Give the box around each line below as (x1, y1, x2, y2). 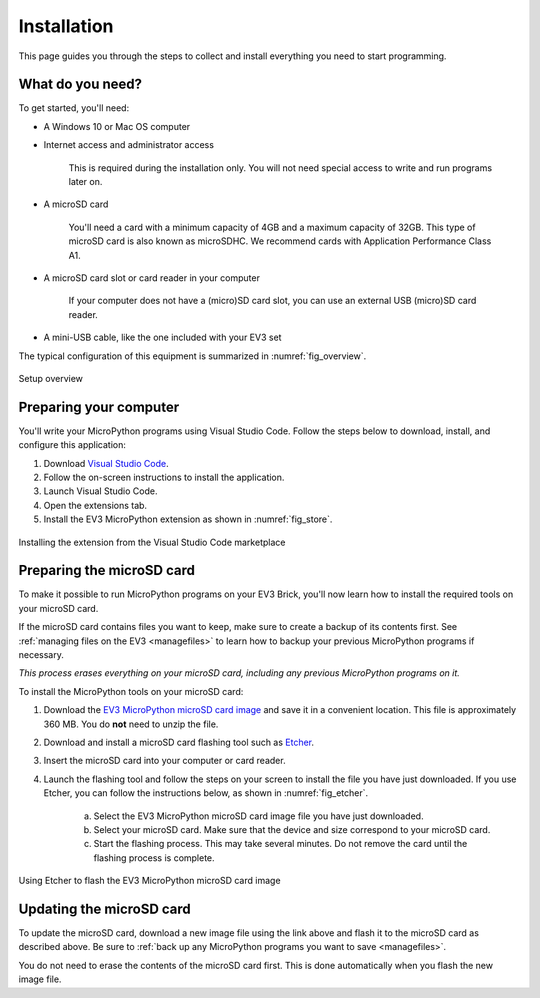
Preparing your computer (18, 398, 180, 415)
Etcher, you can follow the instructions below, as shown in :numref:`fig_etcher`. (43, 787, 369, 799)
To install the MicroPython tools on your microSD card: (18, 685, 244, 697)
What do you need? (18, 76, 143, 93)
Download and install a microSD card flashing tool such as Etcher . (43, 736, 315, 748)
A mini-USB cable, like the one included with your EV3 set (43, 331, 282, 344)
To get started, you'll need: (18, 102, 130, 114)
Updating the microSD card (18, 900, 192, 917)
